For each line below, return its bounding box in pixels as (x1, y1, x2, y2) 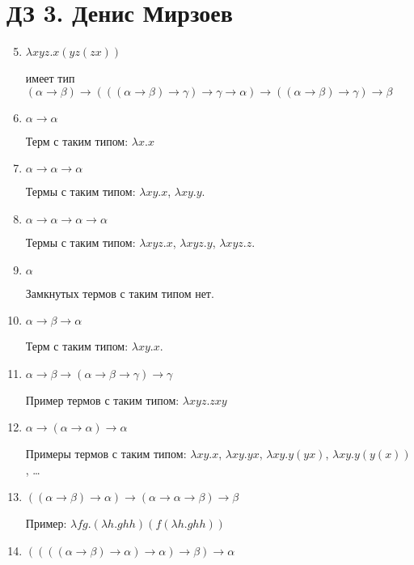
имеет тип (25, 70, 75, 87)
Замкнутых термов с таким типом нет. (25, 284, 214, 301)
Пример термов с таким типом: (25, 391, 180, 408)
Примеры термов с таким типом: (25, 445, 187, 462)
